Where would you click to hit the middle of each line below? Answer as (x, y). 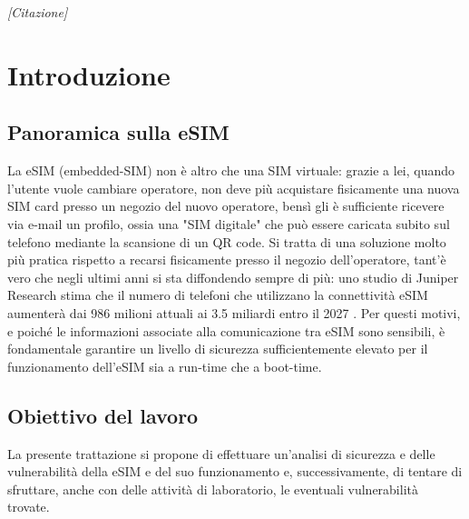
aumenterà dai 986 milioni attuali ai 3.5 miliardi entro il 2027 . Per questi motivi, (234, 312)
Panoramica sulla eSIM (118, 132)
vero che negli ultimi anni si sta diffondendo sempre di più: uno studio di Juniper (233, 277)
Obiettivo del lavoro (103, 415)
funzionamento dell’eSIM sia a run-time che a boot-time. (165, 366)
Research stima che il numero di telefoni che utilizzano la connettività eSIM (218, 295)
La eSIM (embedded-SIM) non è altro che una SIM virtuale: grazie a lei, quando (231, 170)
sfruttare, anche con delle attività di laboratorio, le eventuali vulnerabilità (213, 489)
